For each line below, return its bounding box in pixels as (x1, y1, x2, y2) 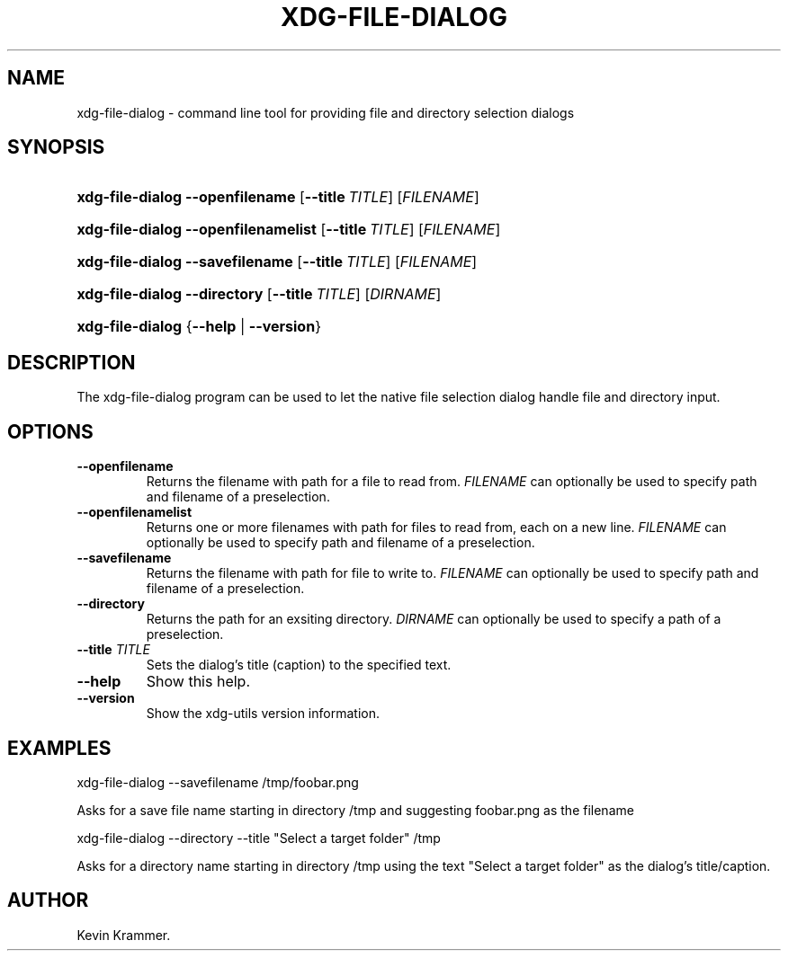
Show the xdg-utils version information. (146, 705, 380, 722)
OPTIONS (7, 420, 94, 443)
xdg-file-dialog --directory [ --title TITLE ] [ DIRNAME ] (76, 285, 442, 304)
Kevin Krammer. (76, 927, 171, 943)
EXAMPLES (7, 736, 112, 759)
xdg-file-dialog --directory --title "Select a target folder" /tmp (76, 829, 441, 846)
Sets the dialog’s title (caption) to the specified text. (146, 657, 452, 673)
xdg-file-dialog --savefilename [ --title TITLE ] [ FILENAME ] (76, 253, 478, 271)
